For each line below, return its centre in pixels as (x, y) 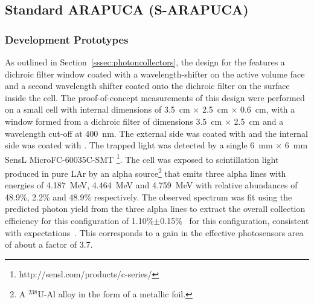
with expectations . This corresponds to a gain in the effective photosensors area (154, 232)
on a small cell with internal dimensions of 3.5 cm (98, 109)
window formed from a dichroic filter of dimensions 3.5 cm (114, 121)
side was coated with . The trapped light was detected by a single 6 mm (139, 145)
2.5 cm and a (259, 121)
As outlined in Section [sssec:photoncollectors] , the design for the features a (145, 62)
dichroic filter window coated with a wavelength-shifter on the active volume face (155, 74)
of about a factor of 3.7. (49, 244)
